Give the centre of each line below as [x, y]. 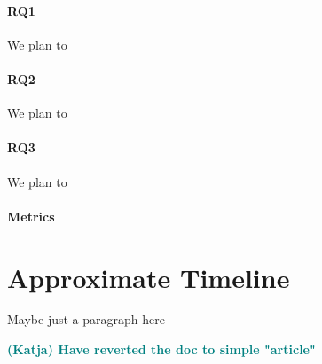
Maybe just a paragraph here [86, 319]
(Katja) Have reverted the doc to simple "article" [161, 349]
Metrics [31, 216]
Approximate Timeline [149, 277]
